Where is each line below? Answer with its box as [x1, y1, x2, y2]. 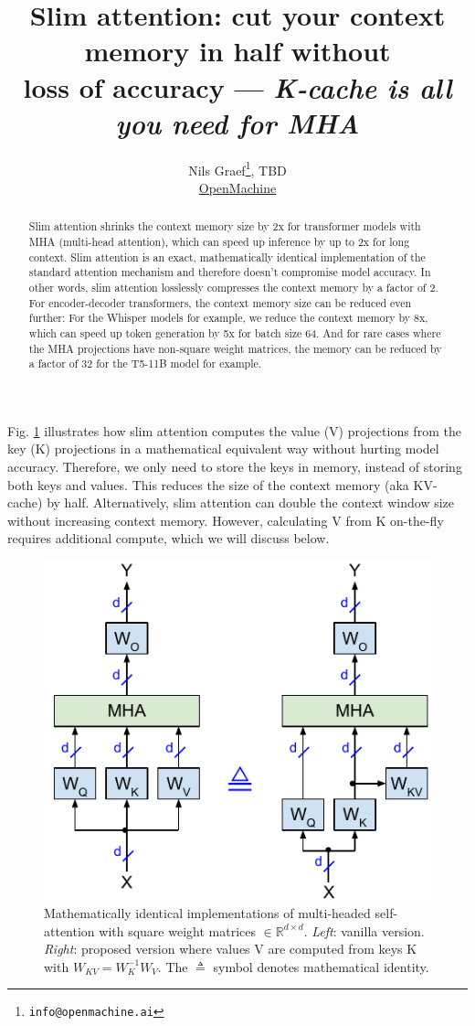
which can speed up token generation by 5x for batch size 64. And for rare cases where [28, 325, 441, 340]
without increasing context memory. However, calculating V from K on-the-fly [7, 510, 444, 529]
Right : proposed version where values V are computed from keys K [44, 939, 417, 958]
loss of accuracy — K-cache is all [23, 68, 452, 106]
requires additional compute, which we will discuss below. [7, 529, 330, 548]
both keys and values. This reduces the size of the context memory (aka [7, 475, 409, 494]
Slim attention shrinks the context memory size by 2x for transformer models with [28, 219, 421, 234]
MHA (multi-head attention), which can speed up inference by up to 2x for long [28, 233, 410, 249]
